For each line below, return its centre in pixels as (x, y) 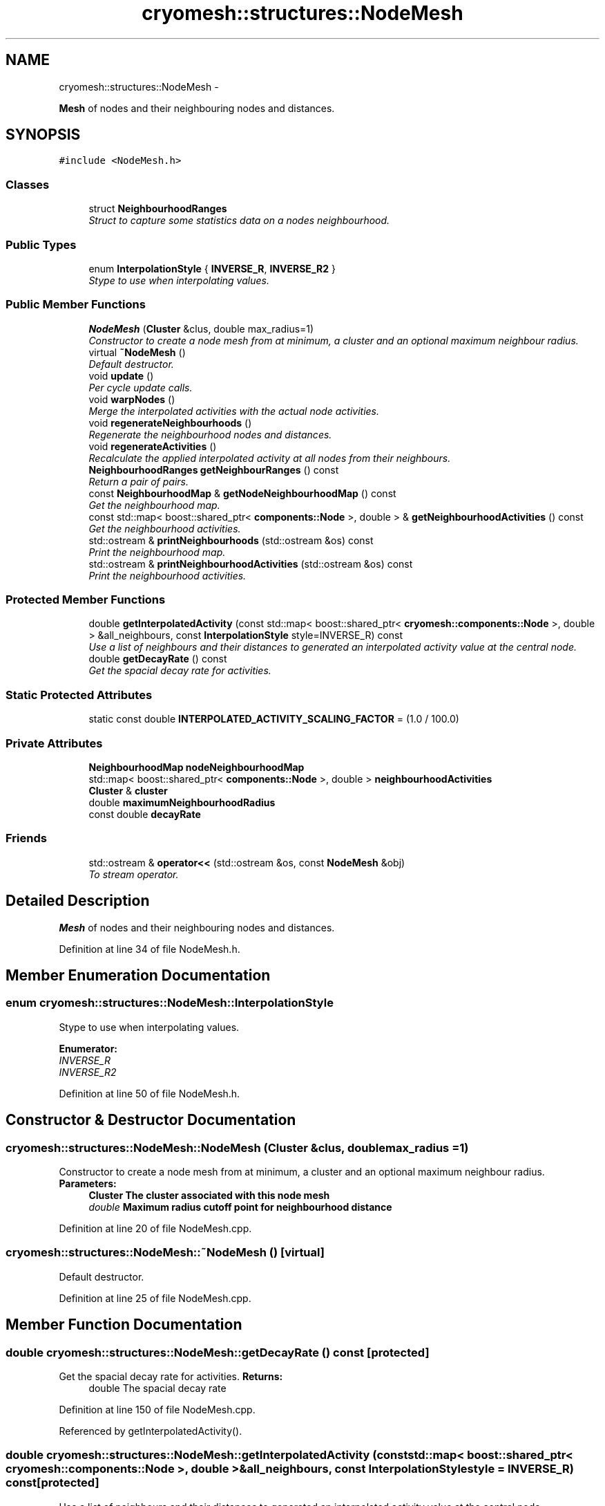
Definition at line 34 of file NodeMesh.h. (150, 949)
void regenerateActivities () (153, 446)
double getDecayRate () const (158, 659)
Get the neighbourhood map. (154, 505)
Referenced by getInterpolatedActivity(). (151, 1431)
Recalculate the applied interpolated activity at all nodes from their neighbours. (270, 458)
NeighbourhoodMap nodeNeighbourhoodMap (196, 767)
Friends (26, 838)
